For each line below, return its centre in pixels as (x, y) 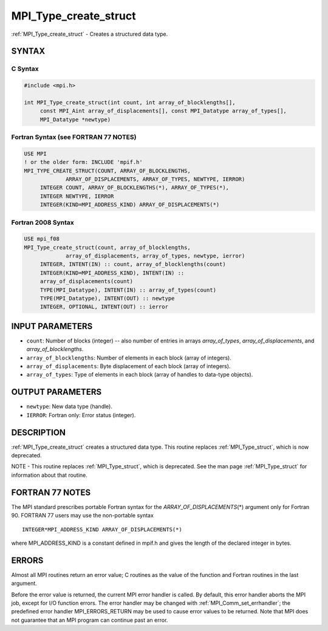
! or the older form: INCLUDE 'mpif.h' (83, 162)
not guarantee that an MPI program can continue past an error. (90, 620)
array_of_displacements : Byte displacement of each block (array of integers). (128, 366)
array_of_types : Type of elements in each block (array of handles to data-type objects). (140, 375)
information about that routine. (50, 475)
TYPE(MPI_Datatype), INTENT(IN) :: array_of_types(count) (128, 290)
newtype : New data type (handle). (69, 406)
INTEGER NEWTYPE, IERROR (77, 196)
